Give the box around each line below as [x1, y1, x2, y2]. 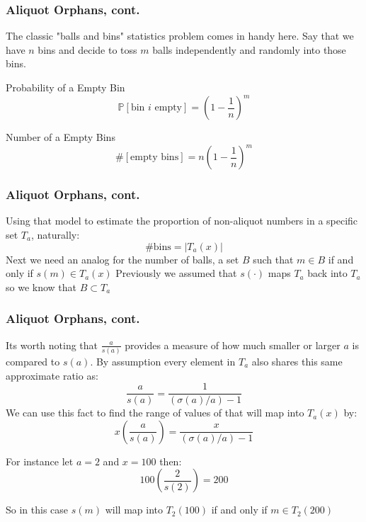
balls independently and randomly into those [152, 42, 346, 57]
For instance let [6, 453, 74, 468]
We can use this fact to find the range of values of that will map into [6, 405, 304, 420]
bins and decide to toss [38, 42, 137, 57]
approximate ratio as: [6, 368, 98, 382]
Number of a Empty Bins [6, 130, 115, 144]
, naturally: [31, 227, 80, 242]
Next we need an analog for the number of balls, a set [6, 251, 239, 266]
